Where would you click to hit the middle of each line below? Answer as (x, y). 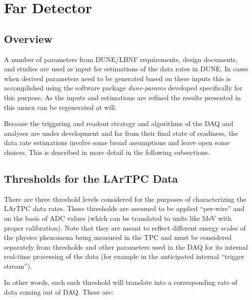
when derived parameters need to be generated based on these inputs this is (117, 78)
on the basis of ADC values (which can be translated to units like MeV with (118, 218)
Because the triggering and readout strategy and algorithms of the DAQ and (119, 123)
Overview (28, 38)
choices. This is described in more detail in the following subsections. (107, 152)
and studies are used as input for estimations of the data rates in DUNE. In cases (126, 69)
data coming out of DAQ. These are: (59, 292)
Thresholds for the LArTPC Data (91, 178)
